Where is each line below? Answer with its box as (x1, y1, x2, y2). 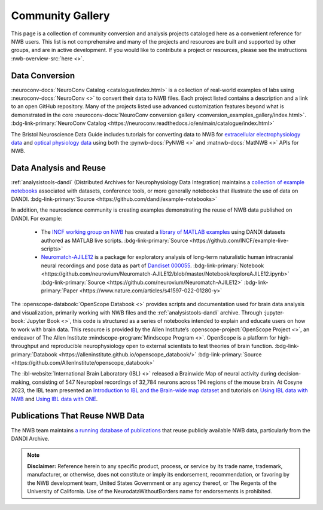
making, (11, 378, 31, 386)
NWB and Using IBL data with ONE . (11, 395, 98, 402)
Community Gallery (11, 9, 110, 22)
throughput (11, 343, 39, 350)
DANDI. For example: (11, 215, 63, 222)
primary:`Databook (11, 350, 57, 358)
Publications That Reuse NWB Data (11, 411, 145, 421)
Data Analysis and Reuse (11, 163, 106, 173)
